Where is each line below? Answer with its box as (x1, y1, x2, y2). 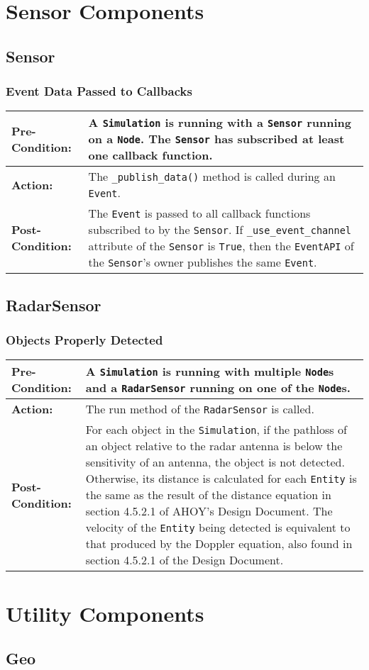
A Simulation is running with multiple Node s (85, 363, 334, 380)
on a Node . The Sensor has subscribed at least (88, 130, 345, 147)
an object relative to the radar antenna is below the (85, 437, 343, 454)
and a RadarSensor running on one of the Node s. (85, 379, 351, 396)
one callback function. (88, 147, 213, 164)
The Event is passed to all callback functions (88, 205, 311, 222)
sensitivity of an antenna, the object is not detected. (85, 454, 345, 471)
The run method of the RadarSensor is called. (85, 401, 314, 418)
